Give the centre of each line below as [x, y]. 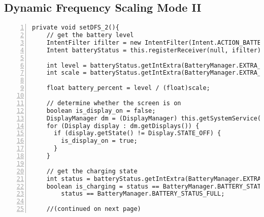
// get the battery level [90, 35]
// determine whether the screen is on [114, 103]
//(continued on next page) [94, 209]
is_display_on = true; [99, 141]
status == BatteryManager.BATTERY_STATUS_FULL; [143, 194]
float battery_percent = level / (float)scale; [128, 88]
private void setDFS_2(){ [76, 28]
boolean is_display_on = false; [101, 111]
